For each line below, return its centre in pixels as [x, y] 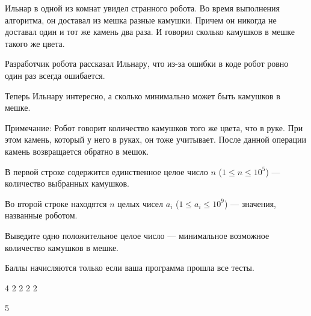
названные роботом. [41, 215]
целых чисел [140, 203]
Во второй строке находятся [56, 203]
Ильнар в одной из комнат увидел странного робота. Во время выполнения [143, 8]
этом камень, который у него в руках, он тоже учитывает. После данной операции [155, 139]
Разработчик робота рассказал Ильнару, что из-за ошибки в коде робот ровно [147, 64]
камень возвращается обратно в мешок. [77, 151]
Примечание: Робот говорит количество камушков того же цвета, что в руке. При [154, 127]
